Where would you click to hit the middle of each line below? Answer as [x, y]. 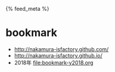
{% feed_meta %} [27, 9]
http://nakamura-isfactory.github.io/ [58, 55]
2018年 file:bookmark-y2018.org [54, 62]
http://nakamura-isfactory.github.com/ [61, 49]
